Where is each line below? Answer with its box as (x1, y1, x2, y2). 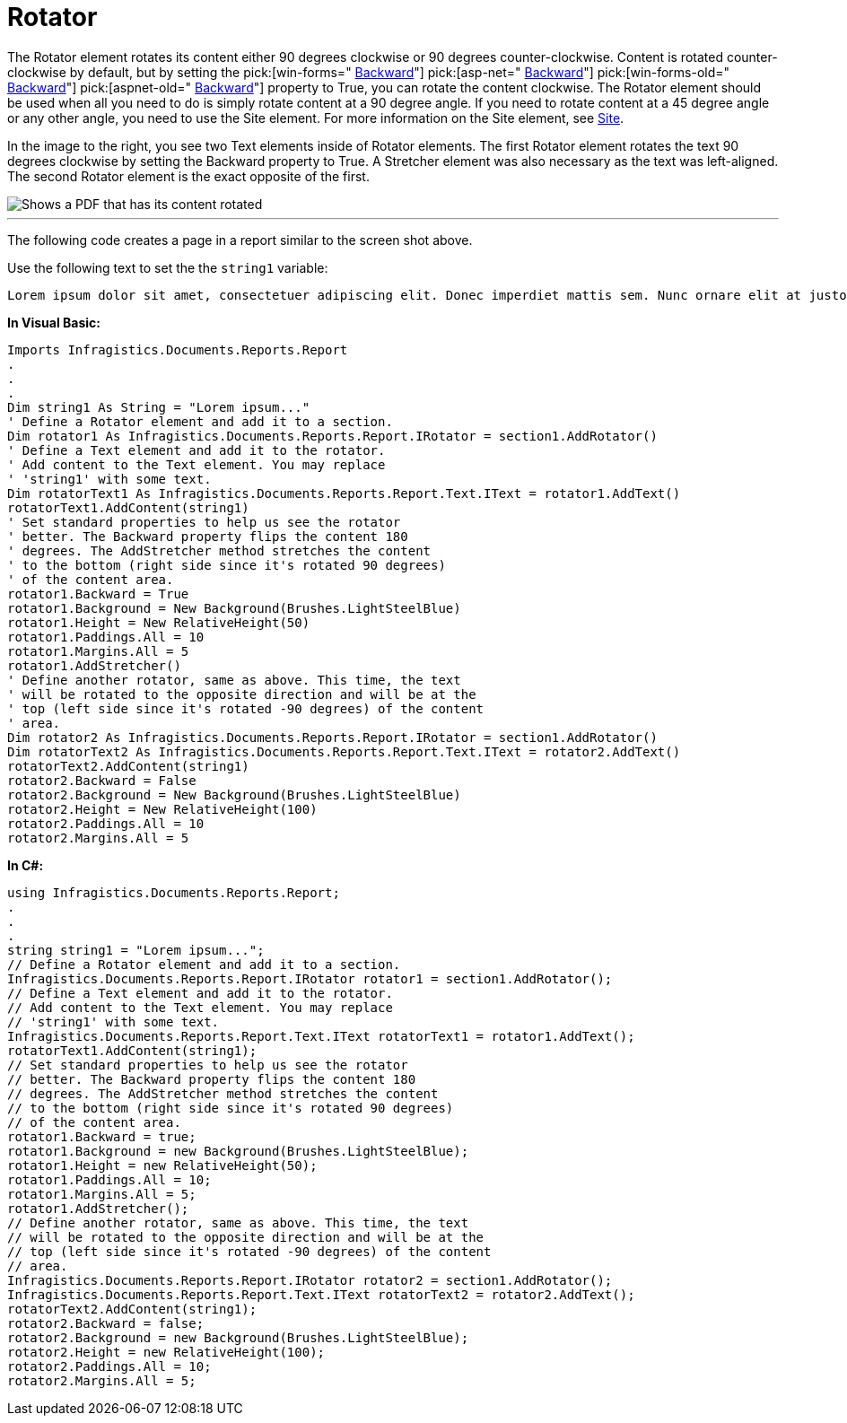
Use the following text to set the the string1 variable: (7, 259, 328, 275)
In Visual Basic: (7, 314, 100, 330)
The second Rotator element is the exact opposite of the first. (7, 168, 370, 184)
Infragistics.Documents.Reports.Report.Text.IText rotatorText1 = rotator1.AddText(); (7, 1028, 635, 1043)
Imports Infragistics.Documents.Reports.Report (7, 342, 348, 357)
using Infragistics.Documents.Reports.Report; (7, 885, 340, 900)
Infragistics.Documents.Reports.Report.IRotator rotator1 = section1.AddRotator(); (7, 971, 613, 986)
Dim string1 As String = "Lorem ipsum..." (7, 399, 310, 415)
